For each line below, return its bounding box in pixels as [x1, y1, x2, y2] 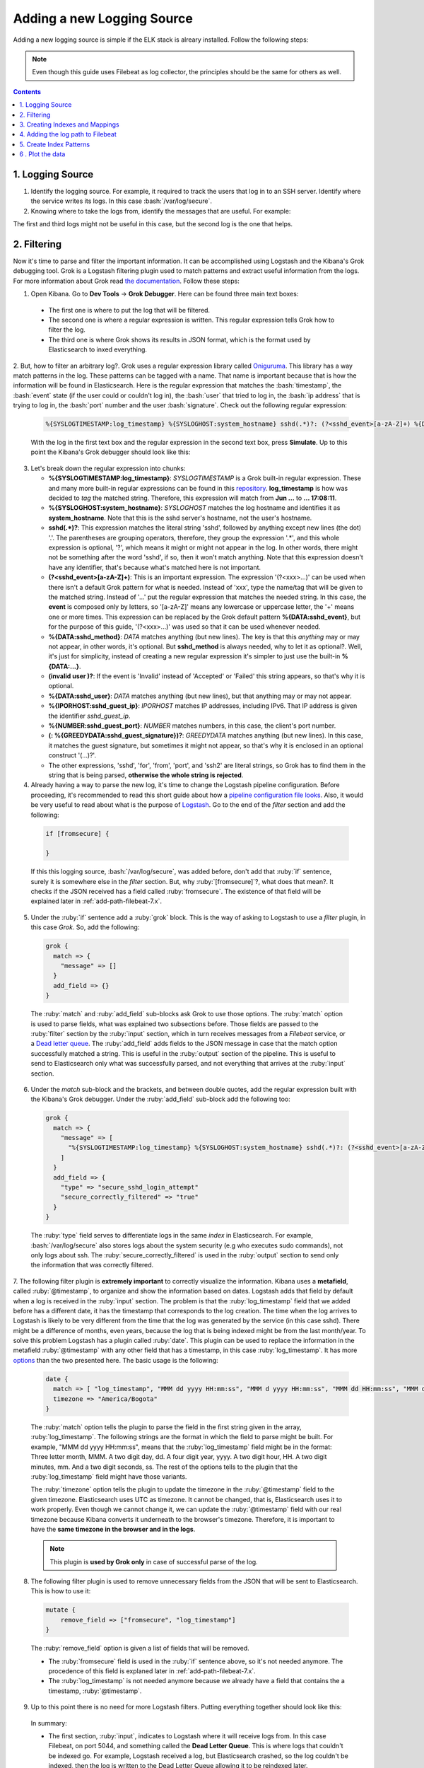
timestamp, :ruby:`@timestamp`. [48, 1687, 142, 1695]
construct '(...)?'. [48, 751, 97, 760]
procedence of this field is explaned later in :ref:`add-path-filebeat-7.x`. [48, 1667, 256, 1675]
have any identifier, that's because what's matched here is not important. [48, 563, 261, 571]
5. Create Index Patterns [19, 140, 90, 149]
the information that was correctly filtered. [30, 1261, 154, 1269]
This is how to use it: [30, 1587, 91, 1595]
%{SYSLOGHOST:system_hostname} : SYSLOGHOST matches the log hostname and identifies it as [48, 504, 341, 512]
